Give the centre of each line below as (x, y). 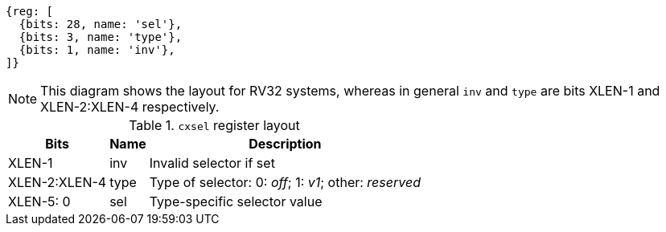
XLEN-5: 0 (39, 201)
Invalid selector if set (212, 163)
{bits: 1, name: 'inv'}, (97, 50)
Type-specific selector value (236, 201)
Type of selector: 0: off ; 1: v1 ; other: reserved (285, 182)
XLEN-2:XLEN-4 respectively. (130, 107)
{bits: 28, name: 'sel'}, (101, 24)
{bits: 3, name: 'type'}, (101, 37)
